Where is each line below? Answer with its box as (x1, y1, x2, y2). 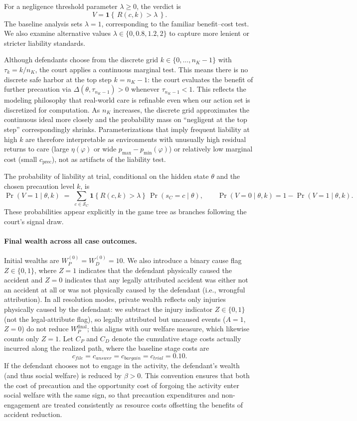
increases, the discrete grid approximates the (113, 104, 249, 115)
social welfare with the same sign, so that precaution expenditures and (4, 390, 219, 400)
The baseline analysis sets (4, 18, 83, 28)
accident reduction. (4, 409, 62, 420)
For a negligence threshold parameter (4, 1, 118, 11)
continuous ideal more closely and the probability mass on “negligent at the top (4, 114, 247, 125)
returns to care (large (4, 143, 69, 154)
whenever (131, 84, 160, 94)
